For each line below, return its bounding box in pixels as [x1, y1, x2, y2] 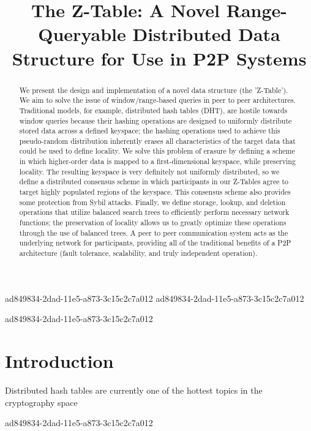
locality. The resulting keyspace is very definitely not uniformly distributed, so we [19, 166, 280, 176]
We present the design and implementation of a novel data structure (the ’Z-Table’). [19, 84, 288, 95]
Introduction [5, 348, 114, 373]
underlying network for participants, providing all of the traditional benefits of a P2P [19, 238, 291, 248]
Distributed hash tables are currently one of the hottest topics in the [5, 384, 263, 397]
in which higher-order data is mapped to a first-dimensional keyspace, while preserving [19, 156, 296, 167]
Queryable [38, 21, 126, 47]
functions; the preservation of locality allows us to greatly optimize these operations [19, 217, 287, 228]
